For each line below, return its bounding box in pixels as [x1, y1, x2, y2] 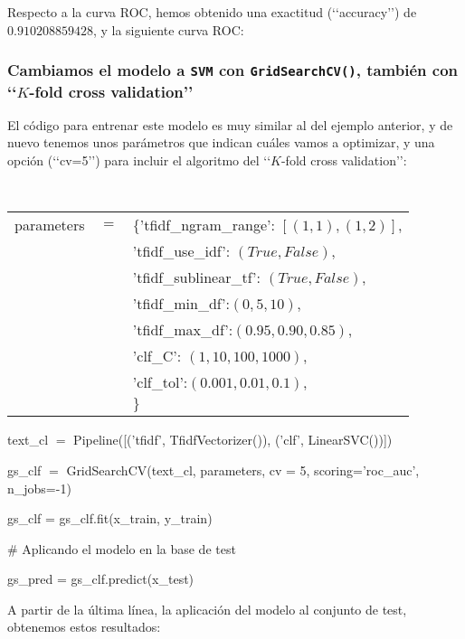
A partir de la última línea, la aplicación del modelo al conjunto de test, [7, 599, 407, 618]
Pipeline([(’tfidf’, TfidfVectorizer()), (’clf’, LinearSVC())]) [73, 430, 393, 449]
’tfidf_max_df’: [132, 319, 233, 341]
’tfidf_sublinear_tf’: [132, 267, 261, 288]
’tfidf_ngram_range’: [139, 214, 275, 236]
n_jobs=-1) [7, 478, 71, 497]
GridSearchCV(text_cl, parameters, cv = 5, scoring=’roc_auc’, [66, 460, 420, 479]
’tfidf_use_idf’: [132, 240, 231, 262]
